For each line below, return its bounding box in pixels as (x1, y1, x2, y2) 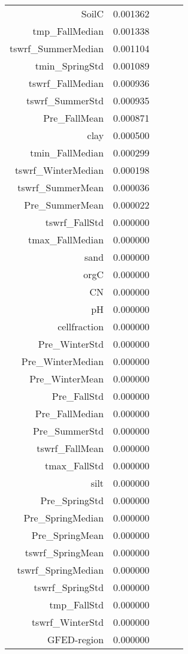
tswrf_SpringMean (25, 545, 104, 559)
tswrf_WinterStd (31, 615, 104, 629)
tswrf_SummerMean (17, 180, 104, 194)
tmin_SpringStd (35, 59, 104, 73)
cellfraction (57, 320, 104, 333)
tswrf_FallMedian (28, 76, 104, 90)
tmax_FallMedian (28, 233, 104, 246)
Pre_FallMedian (35, 406, 104, 420)
